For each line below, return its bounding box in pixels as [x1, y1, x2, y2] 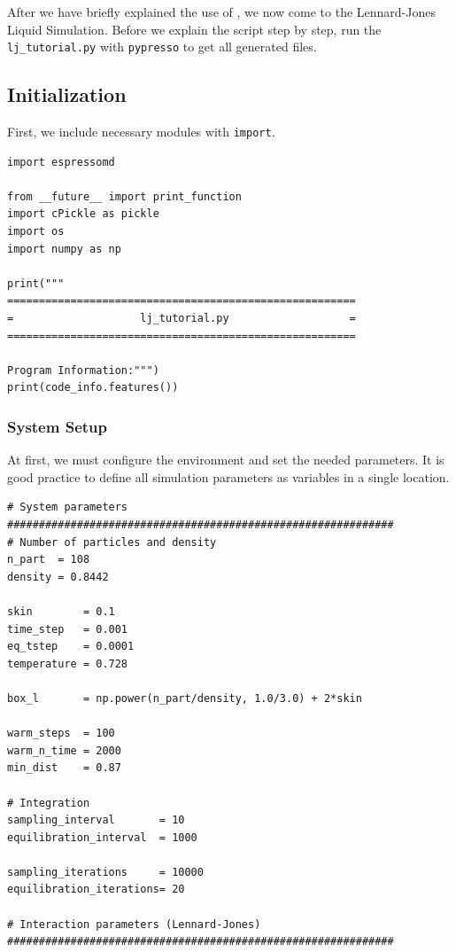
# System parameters [7, 501, 128, 514]
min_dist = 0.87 [7, 761, 121, 775]
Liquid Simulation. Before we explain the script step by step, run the [7, 20, 382, 38]
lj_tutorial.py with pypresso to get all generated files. [7, 37, 317, 56]
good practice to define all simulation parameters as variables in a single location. [7, 467, 450, 486]
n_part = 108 [7, 553, 90, 566]
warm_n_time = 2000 [7, 744, 121, 757]
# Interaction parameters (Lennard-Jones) [7, 917, 261, 931]
